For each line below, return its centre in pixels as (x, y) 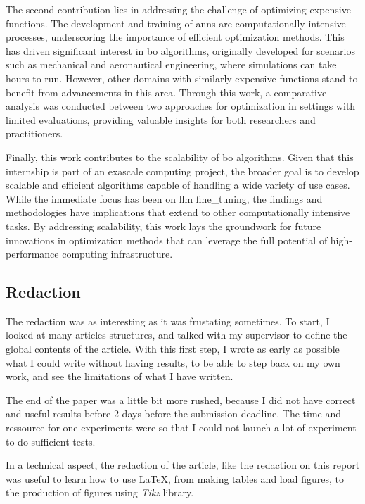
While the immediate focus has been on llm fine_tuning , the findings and (164, 198)
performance (32, 254)
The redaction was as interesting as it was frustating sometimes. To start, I (168, 321)
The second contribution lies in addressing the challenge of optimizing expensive (178, 9)
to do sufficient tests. (51, 441)
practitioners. (34, 133)
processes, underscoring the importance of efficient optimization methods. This (175, 37)
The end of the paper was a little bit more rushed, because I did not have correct (181, 399)
